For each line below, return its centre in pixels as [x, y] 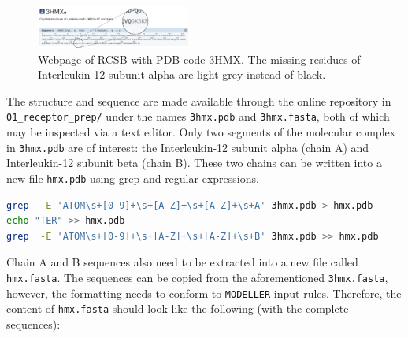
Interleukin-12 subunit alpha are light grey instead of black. [182, 74]
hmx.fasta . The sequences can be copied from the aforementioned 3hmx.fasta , [197, 277]
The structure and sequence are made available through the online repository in [199, 100]
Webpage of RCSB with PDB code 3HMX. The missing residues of [199, 59]
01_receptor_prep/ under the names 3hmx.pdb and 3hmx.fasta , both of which [198, 116]
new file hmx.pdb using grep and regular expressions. [133, 178]
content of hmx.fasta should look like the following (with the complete [178, 308]
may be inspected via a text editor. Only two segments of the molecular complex [201, 132]
